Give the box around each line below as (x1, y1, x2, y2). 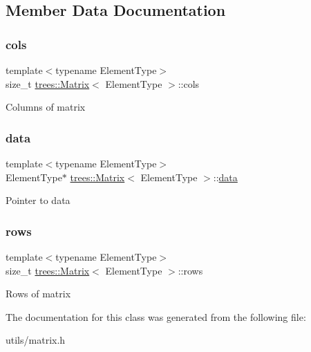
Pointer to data (6, 193, 70, 207)
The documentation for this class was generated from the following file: (6, 309, 306, 324)
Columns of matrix (6, 100, 86, 114)
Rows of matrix (6, 286, 71, 301)
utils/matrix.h (6, 333, 66, 347)
